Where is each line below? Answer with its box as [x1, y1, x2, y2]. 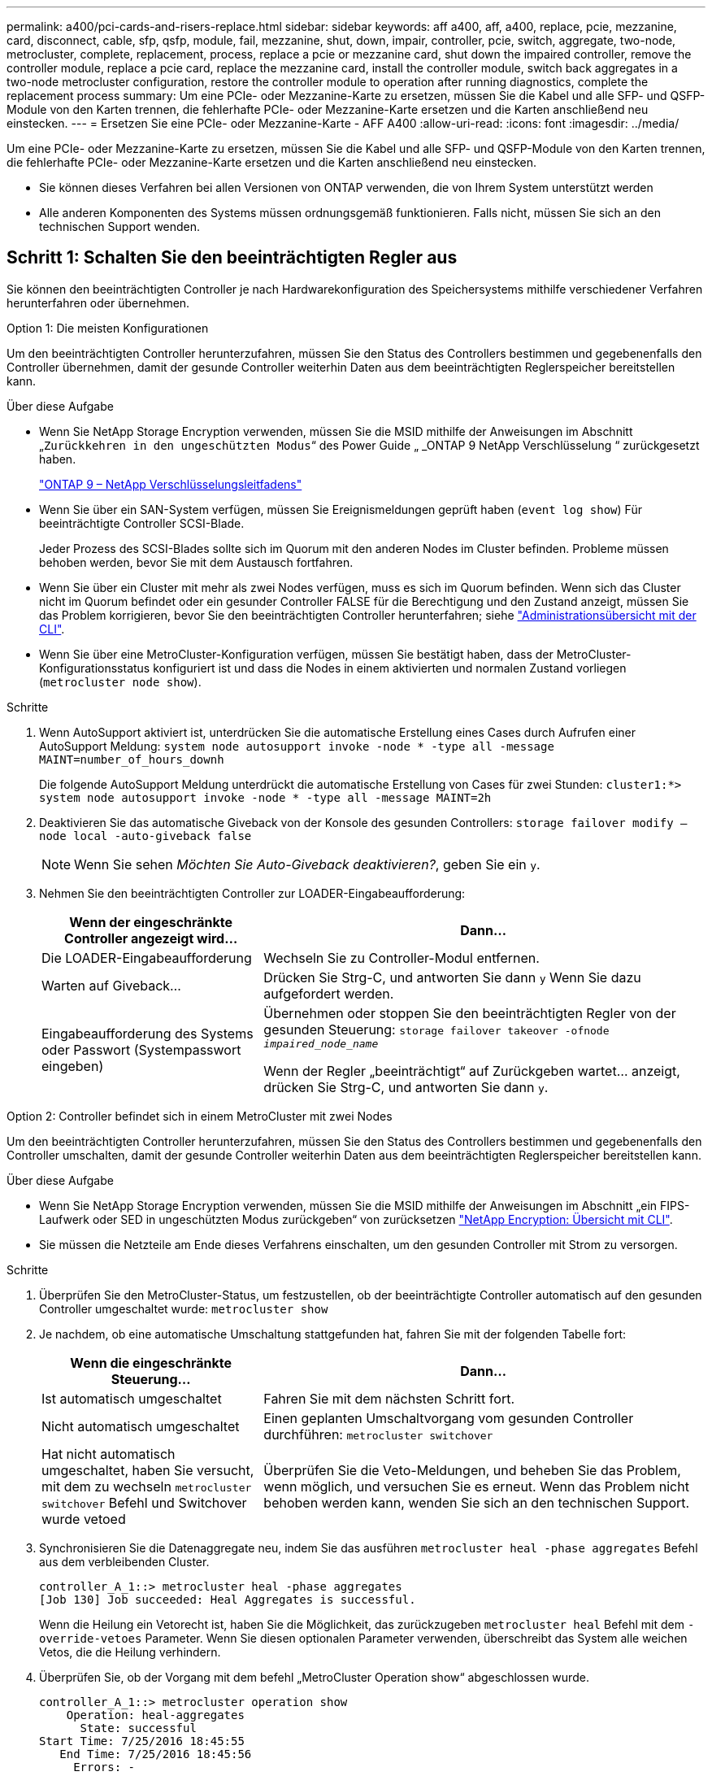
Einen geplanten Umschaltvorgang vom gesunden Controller [263, 1409, 634, 1426]
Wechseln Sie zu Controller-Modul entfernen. [263, 949, 540, 966]
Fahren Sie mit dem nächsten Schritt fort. [263, 1390, 514, 1407]
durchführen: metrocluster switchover [263, 1426, 493, 1443]
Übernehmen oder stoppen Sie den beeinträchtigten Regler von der [263, 1004, 676, 1021]
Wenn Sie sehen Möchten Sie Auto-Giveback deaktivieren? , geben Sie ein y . [74, 855, 541, 873]
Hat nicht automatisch [41, 1445, 176, 1462]
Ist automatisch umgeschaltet [41, 1390, 222, 1407]
